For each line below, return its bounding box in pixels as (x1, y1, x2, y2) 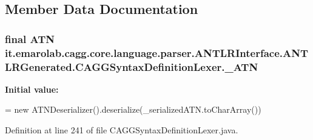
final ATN (5, 31, 55, 46)
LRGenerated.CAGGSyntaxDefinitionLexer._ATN (5, 59, 258, 74)
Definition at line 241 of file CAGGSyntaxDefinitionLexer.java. (5, 124, 238, 136)
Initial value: (5, 82, 59, 95)
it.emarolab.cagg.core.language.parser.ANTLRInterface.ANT (5, 45, 309, 60)
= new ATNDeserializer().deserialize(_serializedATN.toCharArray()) (5, 103, 261, 116)
